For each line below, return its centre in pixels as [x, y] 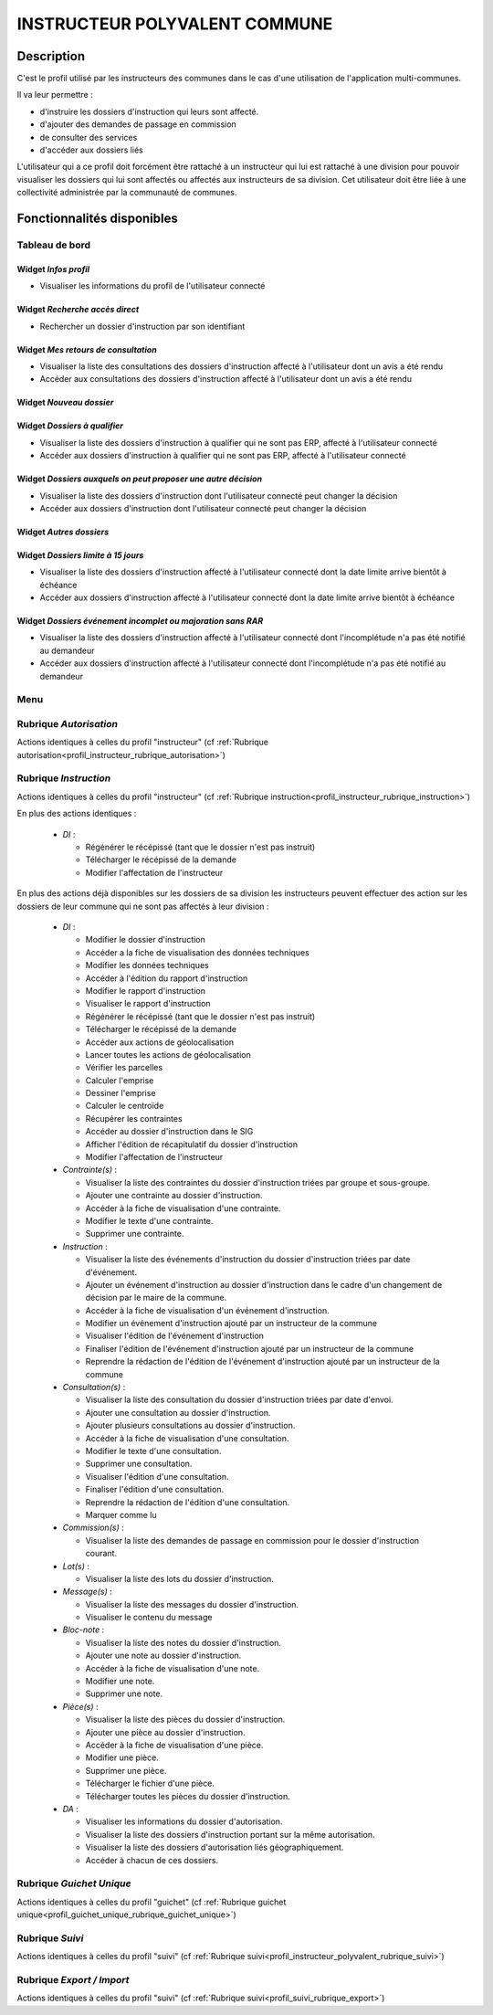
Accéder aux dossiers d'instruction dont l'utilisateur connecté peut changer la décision [203, 508]
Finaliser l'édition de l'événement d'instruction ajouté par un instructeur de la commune [250, 1348]
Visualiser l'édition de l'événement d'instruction [175, 1336]
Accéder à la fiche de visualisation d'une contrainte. [183, 1208]
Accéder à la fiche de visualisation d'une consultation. [187, 1438]
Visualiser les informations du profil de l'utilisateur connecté [152, 286]
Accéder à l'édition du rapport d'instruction [167, 978]
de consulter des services [89, 137]
